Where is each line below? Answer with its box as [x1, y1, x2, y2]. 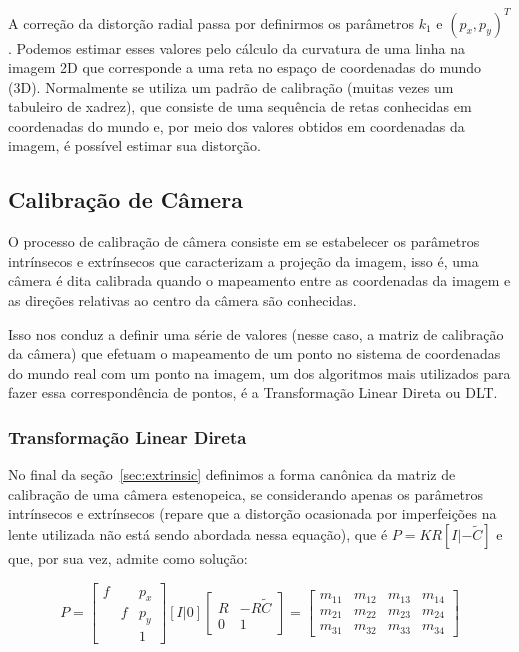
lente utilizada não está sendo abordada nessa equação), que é [8, 524, 388, 545]
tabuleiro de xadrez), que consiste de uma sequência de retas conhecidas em [8, 96, 472, 117]
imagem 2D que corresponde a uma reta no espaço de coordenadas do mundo [8, 57, 482, 78]
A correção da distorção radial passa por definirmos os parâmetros [8, 12, 414, 33]
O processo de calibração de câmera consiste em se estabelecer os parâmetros [8, 231, 480, 252]
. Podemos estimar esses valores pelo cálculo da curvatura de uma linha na [8, 37, 465, 58]
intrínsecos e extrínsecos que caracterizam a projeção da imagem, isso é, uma [8, 250, 479, 271]
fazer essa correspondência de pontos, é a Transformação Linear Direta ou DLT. [8, 382, 498, 403]
